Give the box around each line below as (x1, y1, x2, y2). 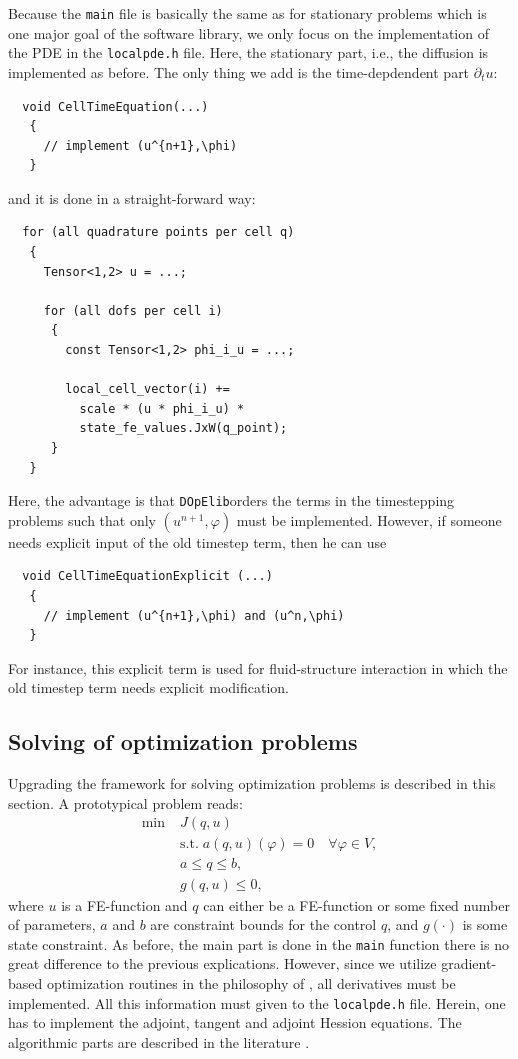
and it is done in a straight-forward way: (8, 187, 256, 208)
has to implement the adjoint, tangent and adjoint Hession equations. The (8, 1012, 462, 1033)
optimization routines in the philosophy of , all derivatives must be (46, 972, 456, 993)
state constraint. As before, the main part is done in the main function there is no (8, 933, 509, 954)
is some (462, 914, 508, 935)
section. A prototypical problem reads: (8, 792, 243, 813)
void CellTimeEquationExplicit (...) (22, 569, 273, 584)
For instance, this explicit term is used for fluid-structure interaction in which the (8, 657, 508, 678)
